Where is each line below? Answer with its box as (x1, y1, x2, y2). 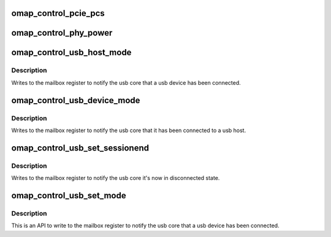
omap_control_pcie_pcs (11, 8, 105, 18)
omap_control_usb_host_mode (11, 47, 132, 58)
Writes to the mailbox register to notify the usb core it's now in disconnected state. (11, 174, 220, 182)
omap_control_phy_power (11, 28, 113, 38)
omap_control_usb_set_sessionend (11, 142, 150, 153)
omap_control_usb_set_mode (11, 190, 126, 201)
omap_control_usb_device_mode (11, 95, 140, 106)
